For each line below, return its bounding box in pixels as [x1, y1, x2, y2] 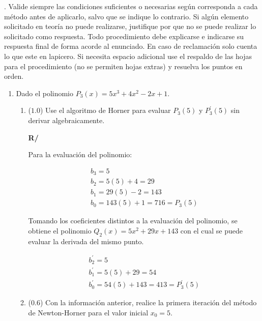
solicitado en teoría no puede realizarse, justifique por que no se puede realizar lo [4, 21, 256, 32]
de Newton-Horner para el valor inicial [28, 307, 149, 317]
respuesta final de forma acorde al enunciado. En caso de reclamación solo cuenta [4, 41, 257, 51]
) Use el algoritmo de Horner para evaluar [40, 105, 171, 115]
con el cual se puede [180, 225, 243, 236]
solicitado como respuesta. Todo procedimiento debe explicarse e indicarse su [4, 31, 244, 41]
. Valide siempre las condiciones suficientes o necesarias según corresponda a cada [4, 1, 258, 11]
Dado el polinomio [16, 87, 74, 98]
